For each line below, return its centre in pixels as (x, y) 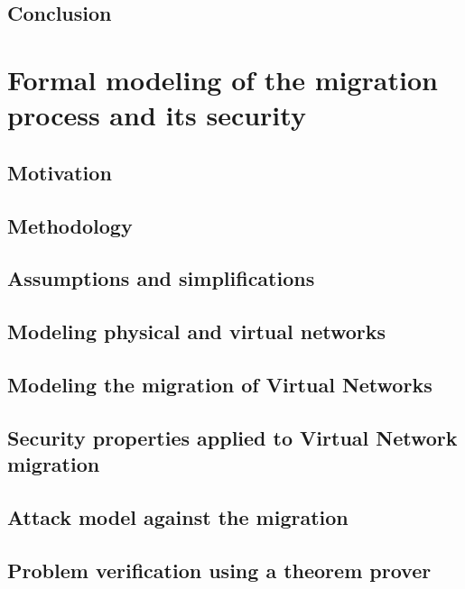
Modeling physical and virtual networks (197, 331)
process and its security (157, 115)
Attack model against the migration (178, 516)
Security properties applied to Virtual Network (232, 437)
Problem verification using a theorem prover (219, 570)
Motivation (60, 172)
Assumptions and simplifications (161, 278)
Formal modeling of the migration (223, 79)
